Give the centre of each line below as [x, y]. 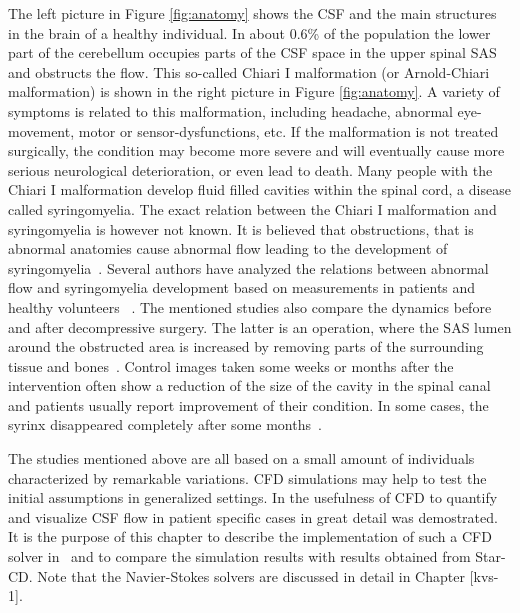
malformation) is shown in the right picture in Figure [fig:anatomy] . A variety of [254, 91]
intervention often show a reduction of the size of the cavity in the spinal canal [249, 385]
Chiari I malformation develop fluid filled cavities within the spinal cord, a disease [259, 189]
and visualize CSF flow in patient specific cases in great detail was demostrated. [253, 516]
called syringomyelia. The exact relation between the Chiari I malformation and [252, 208]
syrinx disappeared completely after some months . [165, 424]
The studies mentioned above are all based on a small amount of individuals [241, 458]
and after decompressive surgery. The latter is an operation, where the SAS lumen [260, 326]
